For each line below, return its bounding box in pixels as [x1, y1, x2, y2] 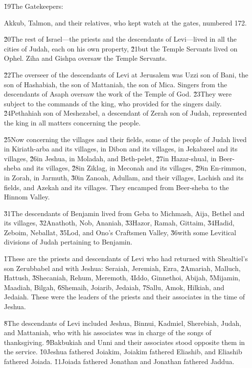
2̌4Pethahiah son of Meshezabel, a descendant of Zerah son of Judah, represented [4, 108, 247, 118]
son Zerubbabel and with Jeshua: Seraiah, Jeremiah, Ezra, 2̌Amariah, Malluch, [4, 263, 241, 273]
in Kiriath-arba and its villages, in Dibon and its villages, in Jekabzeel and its [4, 144, 238, 154]
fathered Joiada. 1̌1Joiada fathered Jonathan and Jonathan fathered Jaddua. [4, 356, 234, 366]
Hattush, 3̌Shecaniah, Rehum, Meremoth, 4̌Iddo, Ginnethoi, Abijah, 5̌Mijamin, [4, 272, 240, 283]
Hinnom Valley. [4, 192, 50, 202]
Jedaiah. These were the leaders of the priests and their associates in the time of [4, 292, 245, 302]
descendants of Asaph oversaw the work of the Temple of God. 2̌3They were [4, 89, 232, 99]
